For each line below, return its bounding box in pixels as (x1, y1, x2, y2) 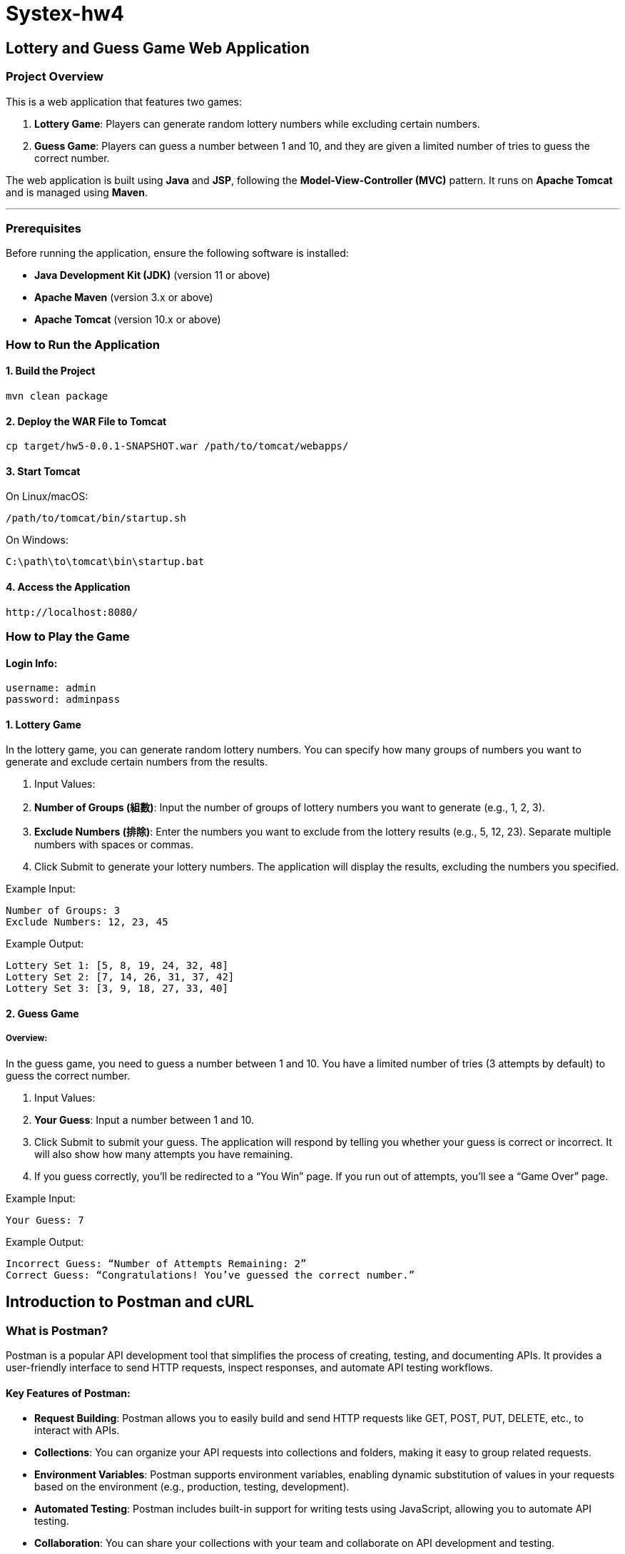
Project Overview (6, 69, 104, 84)
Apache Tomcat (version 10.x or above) (34, 313, 221, 326)
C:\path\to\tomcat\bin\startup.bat (6, 556, 205, 568)
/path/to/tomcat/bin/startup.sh (6, 512, 186, 524)
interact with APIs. (34, 1424, 120, 1437)
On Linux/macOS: (6, 490, 88, 503)
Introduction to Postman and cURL (6, 1293, 254, 1311)
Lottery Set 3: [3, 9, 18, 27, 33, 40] (6, 982, 228, 995)
